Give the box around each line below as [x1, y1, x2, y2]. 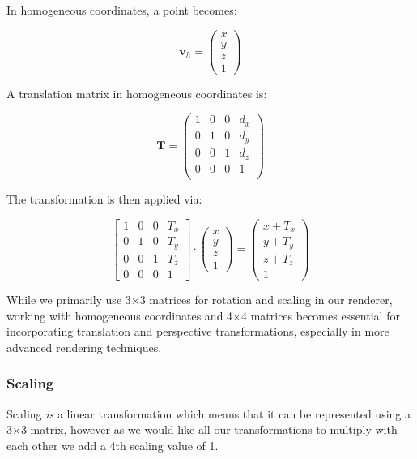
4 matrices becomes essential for [240, 307, 400, 324]
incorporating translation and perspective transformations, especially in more [6, 323, 389, 340]
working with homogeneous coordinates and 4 [6, 307, 233, 324]
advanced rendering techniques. [6, 338, 162, 355]
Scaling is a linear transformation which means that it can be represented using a [6, 405, 411, 422]
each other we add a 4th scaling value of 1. [6, 436, 219, 453]
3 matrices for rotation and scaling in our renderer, [139, 291, 393, 308]
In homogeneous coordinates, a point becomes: [6, 2, 237, 18]
